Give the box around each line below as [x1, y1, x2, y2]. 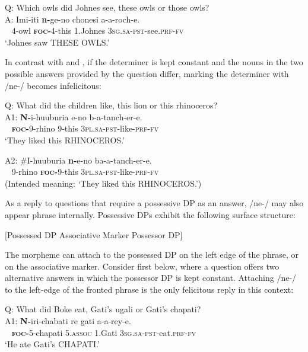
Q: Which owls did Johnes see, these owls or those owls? [5, 1, 209, 13]
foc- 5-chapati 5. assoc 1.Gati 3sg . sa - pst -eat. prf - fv [11, 326, 196, 338]
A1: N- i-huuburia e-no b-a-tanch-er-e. [5, 110, 142, 123]
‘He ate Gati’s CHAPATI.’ [5, 338, 100, 350]
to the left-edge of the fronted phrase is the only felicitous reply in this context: [5, 283, 294, 295]
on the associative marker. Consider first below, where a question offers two [5, 260, 280, 272]
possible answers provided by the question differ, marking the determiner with [5, 67, 289, 79]
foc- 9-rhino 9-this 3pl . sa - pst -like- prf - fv [11, 122, 159, 135]
